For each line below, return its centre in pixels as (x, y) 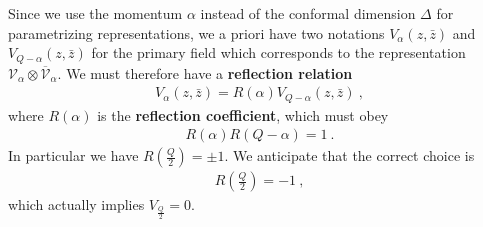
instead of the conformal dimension (308, 13)
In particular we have (73, 155)
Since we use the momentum (95, 13)
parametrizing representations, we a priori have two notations (196, 32)
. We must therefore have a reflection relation (205, 72)
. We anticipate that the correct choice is (349, 155)
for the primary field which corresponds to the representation (278, 52)
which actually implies (76, 204)
